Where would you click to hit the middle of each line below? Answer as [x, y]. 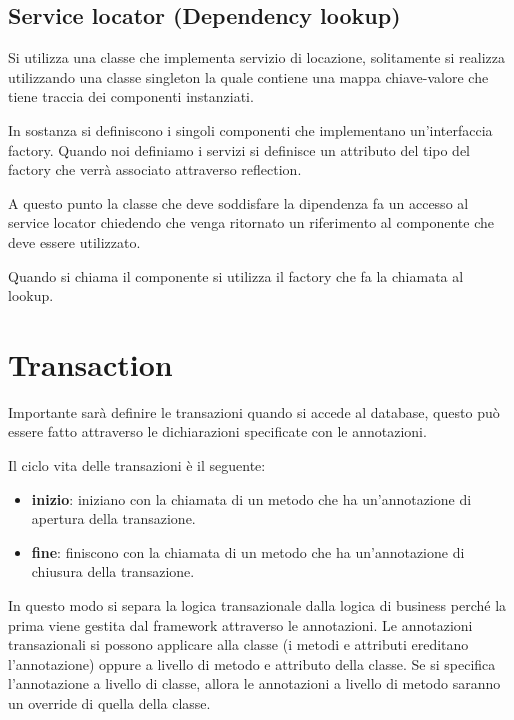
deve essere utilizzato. [74, 241]
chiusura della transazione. [113, 571]
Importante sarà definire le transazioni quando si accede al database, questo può [254, 411]
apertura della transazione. [113, 518]
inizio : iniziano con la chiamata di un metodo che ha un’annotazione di [251, 498]
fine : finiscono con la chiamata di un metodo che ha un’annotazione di [248, 551]
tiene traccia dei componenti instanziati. [131, 96]
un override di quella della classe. [109, 702]
